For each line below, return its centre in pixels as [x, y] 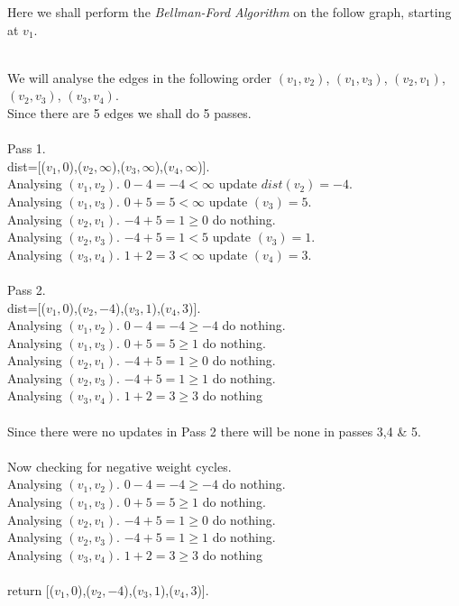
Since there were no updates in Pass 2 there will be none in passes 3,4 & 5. [214, 431]
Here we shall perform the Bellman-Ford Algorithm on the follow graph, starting [229, 12]
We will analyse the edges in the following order [140, 77]
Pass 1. [27, 148]
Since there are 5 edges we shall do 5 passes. [129, 112]
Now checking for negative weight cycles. [119, 466]
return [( [31, 590]
